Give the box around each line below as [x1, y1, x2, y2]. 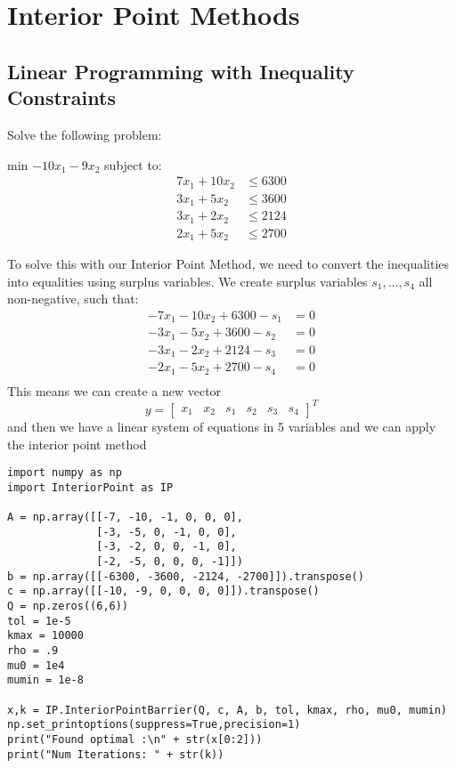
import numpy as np [7, 466, 122, 480]
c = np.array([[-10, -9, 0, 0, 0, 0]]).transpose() [7, 585, 320, 598]
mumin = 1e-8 [7, 674, 84, 687]
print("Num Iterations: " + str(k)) [7, 748, 224, 761]
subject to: [104, 155, 162, 174]
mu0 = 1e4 [7, 659, 65, 672]
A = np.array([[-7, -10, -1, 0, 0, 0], [7, 511, 243, 524]
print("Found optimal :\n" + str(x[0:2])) [7, 732, 263, 746]
